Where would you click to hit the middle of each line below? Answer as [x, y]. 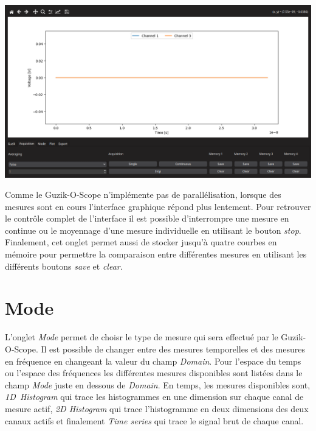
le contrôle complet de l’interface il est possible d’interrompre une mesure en [147, 218]
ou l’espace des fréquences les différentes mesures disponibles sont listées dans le [154, 373]
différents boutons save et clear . [64, 266]
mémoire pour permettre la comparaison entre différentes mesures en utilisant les [156, 254]
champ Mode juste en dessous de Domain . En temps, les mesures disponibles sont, [158, 384]
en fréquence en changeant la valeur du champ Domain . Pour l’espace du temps [153, 361]
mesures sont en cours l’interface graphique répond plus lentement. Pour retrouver [158, 206]
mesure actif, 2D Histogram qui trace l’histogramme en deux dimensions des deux [157, 408]
